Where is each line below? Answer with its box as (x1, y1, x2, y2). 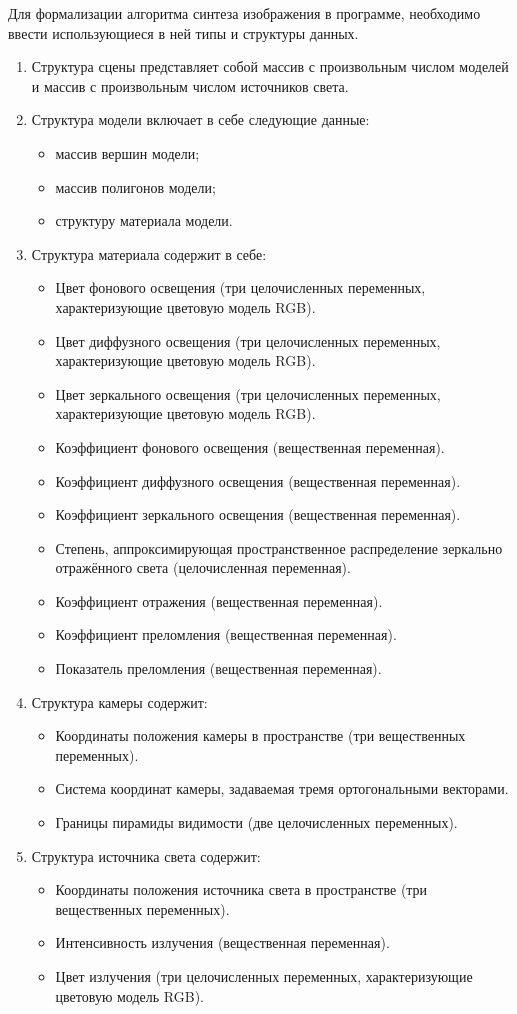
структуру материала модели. (55, 210, 233, 231)
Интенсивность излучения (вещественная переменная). (55, 932, 390, 953)
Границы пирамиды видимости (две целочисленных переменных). (55, 812, 458, 833)
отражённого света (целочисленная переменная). (55, 557, 351, 578)
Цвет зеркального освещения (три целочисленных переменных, (55, 383, 441, 404)
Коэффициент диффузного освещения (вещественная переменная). (55, 470, 461, 491)
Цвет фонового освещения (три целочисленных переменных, (55, 277, 426, 298)
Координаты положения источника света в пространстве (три (55, 879, 428, 900)
